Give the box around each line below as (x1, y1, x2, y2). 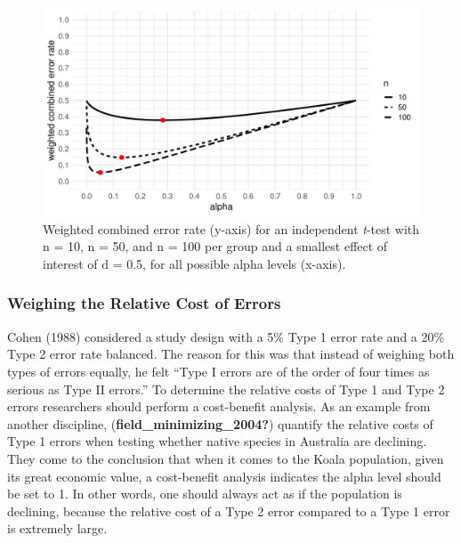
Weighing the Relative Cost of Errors (7, 292, 281, 314)
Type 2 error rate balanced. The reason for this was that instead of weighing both (7, 344, 455, 363)
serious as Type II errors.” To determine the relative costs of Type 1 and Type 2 (7, 379, 445, 398)
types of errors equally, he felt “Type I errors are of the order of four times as (7, 361, 430, 380)
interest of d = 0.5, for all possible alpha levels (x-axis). (43, 254, 346, 272)
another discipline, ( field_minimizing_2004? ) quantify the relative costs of (7, 414, 433, 433)
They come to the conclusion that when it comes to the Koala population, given (7, 449, 444, 467)
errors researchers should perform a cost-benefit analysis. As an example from (7, 397, 431, 416)
